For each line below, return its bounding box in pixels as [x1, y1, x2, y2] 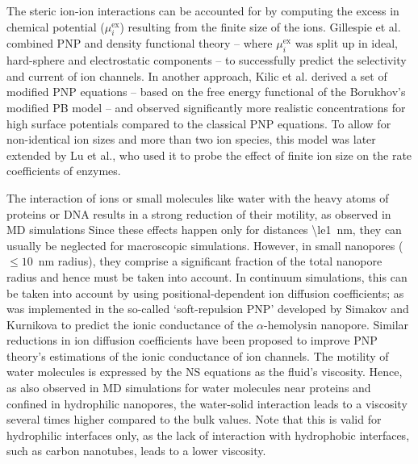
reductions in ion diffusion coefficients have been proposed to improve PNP [6, 332, 378, 349]
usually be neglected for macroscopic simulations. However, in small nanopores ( [6, 236, 403, 253]
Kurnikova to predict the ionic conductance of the [6, 316, 253, 332]
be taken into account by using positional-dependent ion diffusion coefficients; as [6, 284, 404, 301]
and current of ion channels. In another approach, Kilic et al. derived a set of [6, 67, 387, 84]
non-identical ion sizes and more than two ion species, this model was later [6, 131, 376, 148]
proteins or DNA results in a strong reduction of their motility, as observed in [6, 205, 391, 222]
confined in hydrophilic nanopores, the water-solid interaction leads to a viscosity [6, 395, 408, 412]
